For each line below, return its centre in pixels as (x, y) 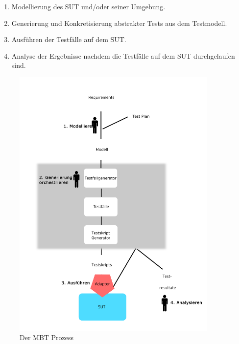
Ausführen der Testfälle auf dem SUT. (69, 39)
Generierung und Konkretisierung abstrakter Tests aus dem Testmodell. (119, 23)
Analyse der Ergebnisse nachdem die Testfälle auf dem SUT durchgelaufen (123, 55)
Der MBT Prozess (47, 337)
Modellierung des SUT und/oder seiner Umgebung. (88, 6)
